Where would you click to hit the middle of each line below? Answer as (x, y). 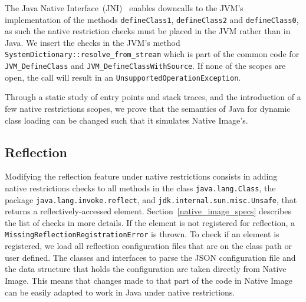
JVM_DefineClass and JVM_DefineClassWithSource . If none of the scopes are (145, 66)
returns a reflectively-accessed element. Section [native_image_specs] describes (148, 211)
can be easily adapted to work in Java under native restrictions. (120, 292)
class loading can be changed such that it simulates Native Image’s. (126, 120)
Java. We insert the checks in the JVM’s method (93, 42)
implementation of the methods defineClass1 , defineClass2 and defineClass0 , (152, 19)
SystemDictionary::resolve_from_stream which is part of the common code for (152, 54)
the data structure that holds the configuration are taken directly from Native (146, 269)
